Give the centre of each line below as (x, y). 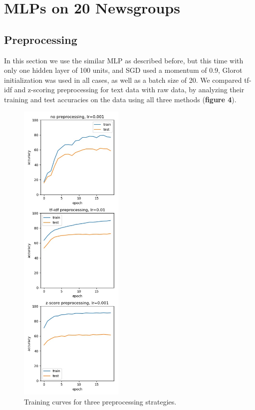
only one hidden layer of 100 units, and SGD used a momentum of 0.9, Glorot (123, 70)
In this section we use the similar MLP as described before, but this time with (124, 60)
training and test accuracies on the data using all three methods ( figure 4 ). (120, 99)
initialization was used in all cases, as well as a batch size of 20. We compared (123, 80)
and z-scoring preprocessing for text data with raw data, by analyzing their (129, 90)
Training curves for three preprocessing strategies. (100, 401)
